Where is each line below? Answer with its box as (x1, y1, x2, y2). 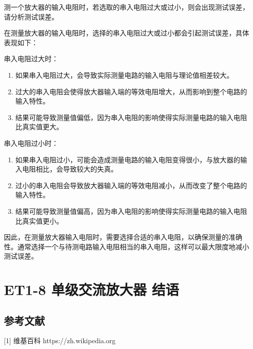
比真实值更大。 (15, 122, 63, 132)
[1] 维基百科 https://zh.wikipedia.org (4, 335, 116, 346)
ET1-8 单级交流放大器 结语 (4, 279, 179, 299)
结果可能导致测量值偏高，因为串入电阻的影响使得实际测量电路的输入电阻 (15, 206, 247, 216)
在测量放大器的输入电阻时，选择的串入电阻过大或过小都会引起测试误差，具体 (4, 28, 249, 38)
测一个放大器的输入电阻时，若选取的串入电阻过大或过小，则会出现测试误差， (4, 2, 249, 12)
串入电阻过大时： (4, 53, 58, 64)
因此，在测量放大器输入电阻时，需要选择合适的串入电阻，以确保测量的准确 (4, 232, 242, 242)
